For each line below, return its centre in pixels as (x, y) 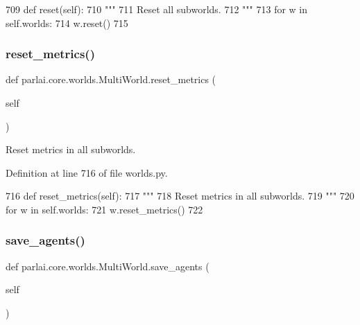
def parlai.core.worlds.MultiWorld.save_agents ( (108, 266)
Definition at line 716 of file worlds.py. (87, 172)
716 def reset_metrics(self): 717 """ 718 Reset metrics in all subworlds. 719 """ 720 (180, 196)
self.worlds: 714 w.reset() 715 (67, 23)
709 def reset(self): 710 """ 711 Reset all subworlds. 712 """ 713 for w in (157, 9)
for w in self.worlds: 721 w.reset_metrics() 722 (104, 209)
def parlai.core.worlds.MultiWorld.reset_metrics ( (111, 79)
